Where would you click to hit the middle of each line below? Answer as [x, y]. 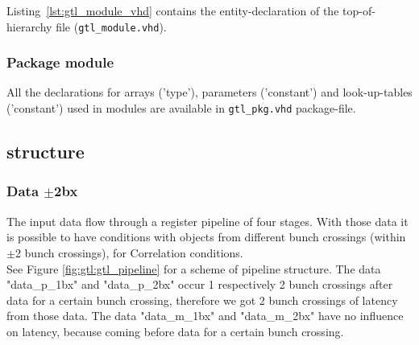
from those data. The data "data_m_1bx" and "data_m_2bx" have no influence [205, 316]
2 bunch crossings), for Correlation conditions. [129, 252]
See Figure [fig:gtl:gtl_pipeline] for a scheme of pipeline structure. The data [194, 268]
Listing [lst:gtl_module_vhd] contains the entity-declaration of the [173, 10]
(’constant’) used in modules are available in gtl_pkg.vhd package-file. [181, 108]
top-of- [359, 10]
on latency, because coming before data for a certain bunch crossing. [175, 331]
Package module [60, 62]
